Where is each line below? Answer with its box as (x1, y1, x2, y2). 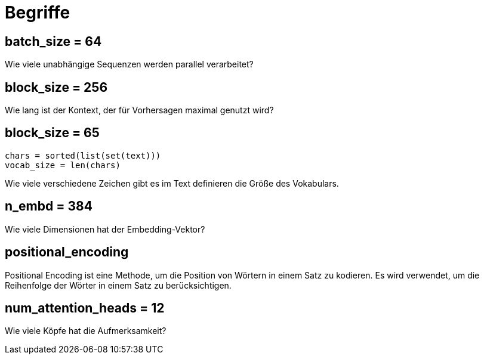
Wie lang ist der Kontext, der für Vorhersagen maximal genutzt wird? (5, 105, 274, 116)
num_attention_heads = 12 (5, 300, 165, 315)
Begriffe (5, 2, 70, 23)
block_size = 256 (5, 79, 108, 95)
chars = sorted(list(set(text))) (5, 150, 161, 160)
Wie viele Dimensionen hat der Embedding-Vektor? (5, 224, 205, 234)
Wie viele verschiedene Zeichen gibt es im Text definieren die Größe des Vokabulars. (5, 178, 339, 188)
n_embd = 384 (5, 199, 93, 214)
